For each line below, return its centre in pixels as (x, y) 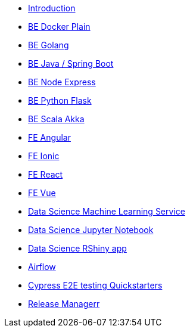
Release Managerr (64, 304)
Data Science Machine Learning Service (107, 211)
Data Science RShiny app (77, 248)
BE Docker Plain (59, 27)
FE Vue (42, 193)
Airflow (42, 267)
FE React (46, 174)
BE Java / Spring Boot (71, 63)
